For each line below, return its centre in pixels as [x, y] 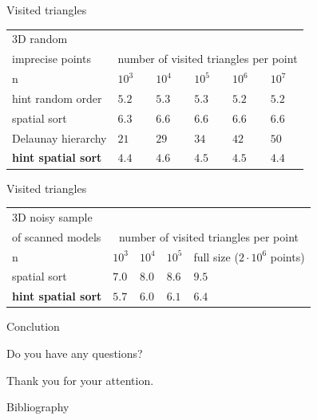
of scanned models [57, 236]
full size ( [216, 256]
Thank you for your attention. [80, 380]
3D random [40, 39]
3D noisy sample [52, 216]
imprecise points [52, 59]
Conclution [33, 326]
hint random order [57, 98]
